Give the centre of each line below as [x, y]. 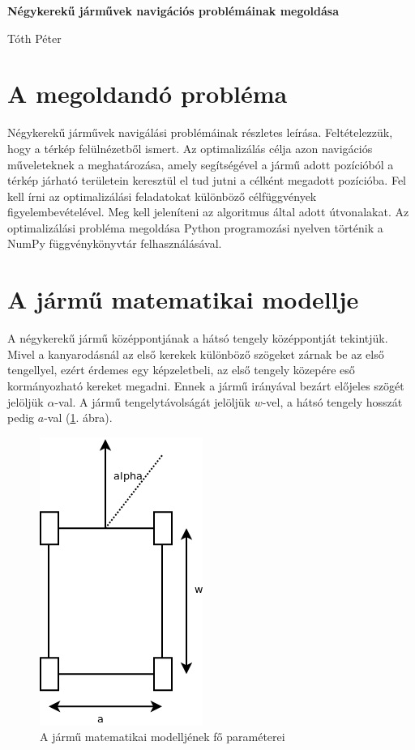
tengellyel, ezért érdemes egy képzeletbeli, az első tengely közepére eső [181, 370]
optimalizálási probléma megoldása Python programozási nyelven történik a [195, 227]
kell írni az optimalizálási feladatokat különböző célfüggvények [162, 196]
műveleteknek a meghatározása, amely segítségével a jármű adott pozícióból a [201, 164]
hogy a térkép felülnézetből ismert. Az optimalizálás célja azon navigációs [190, 148]
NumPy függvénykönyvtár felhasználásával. [115, 243]
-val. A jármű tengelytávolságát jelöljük [153, 401]
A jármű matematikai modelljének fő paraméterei [163, 737]
